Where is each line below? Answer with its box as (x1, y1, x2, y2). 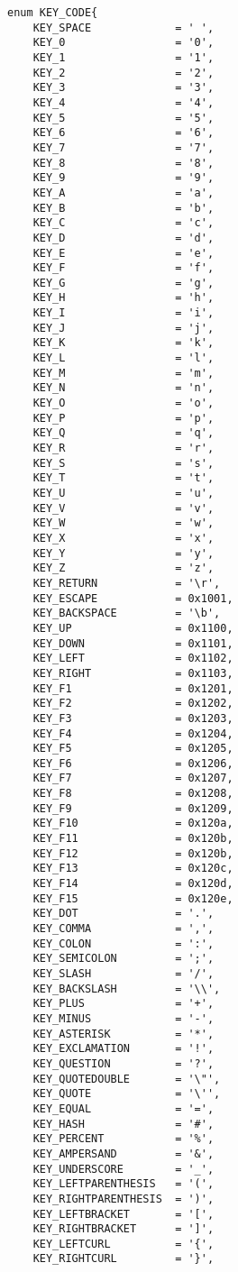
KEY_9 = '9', (32, 171, 215, 185)
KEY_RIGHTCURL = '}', (32, 1252, 215, 1266)
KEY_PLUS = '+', (32, 997, 215, 1011)
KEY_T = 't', (32, 471, 215, 485)
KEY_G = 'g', (32, 276, 215, 289)
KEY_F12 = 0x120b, (32, 846, 233, 860)
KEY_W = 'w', (32, 517, 215, 530)
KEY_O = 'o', (32, 397, 215, 410)
